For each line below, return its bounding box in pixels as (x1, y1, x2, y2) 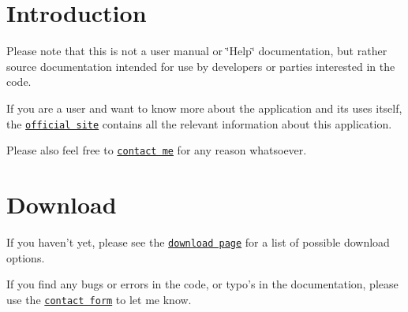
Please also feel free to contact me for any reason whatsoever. (6, 142, 307, 158)
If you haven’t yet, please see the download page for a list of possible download (6, 233, 390, 250)
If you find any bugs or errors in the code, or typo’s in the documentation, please (6, 276, 399, 292)
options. (6, 249, 45, 266)
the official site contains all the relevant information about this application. (6, 115, 392, 132)
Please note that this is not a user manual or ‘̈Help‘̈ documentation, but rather (6, 43, 387, 59)
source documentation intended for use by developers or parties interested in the (6, 58, 395, 74)
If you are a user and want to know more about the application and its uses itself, (6, 99, 402, 116)
